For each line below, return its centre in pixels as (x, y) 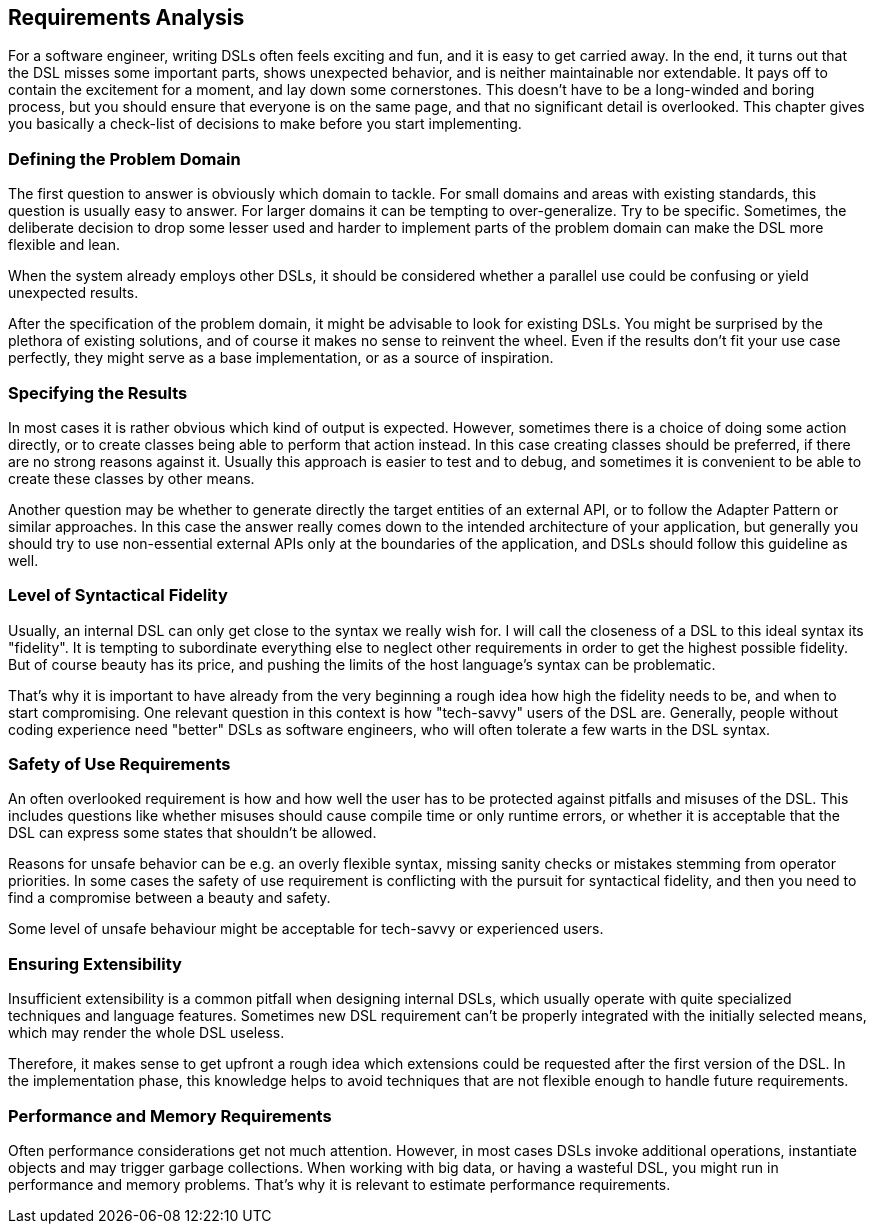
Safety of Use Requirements (119, 764)
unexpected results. (73, 293)
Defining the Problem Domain (124, 158)
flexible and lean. (64, 245)
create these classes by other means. (131, 478)
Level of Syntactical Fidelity (118, 595)
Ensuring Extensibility (95, 963)
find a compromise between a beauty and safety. (169, 898)
